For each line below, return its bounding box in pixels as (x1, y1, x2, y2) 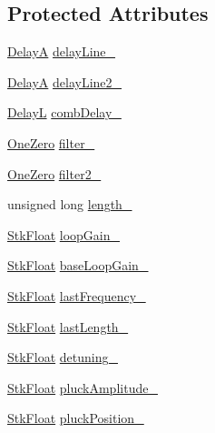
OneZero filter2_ (7, 164, 102, 183)
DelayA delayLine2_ (7, 72, 122, 91)
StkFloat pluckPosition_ (7, 408, 144, 428)
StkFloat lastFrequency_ (7, 286, 146, 305)
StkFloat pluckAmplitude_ (7, 378, 158, 397)
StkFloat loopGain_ (7, 225, 121, 244)
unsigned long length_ (7, 195, 132, 214)
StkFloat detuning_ (7, 347, 118, 367)
